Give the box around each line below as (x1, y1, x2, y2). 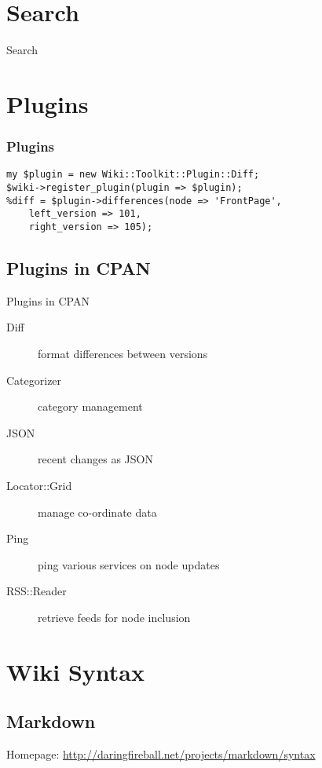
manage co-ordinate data (38, 503, 157, 520)
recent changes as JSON (38, 451, 153, 467)
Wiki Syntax (6, 655, 145, 687)
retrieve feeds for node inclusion (38, 609, 191, 625)
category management (38, 398, 143, 415)
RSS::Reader (6, 583, 67, 599)
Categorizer (6, 371, 62, 388)
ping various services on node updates (38, 556, 220, 572)
